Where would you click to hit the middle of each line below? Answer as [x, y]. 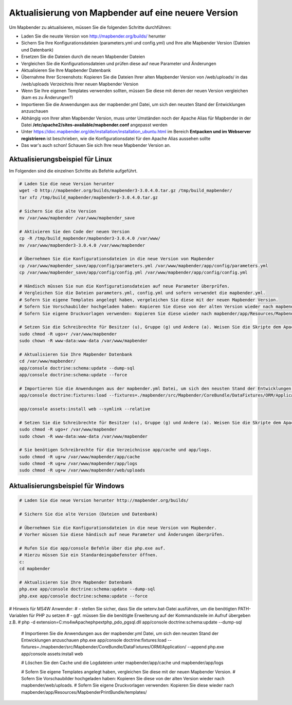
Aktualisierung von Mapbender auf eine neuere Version [124, 13]
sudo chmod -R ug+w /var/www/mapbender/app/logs [78, 464]
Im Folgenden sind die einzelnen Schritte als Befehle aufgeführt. [73, 171]
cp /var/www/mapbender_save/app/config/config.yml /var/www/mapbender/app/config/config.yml [133, 273]
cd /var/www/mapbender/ [48, 361]
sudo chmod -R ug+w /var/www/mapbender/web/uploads [82, 470]
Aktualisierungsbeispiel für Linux [61, 159]
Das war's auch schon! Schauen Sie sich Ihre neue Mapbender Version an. [96, 145]
